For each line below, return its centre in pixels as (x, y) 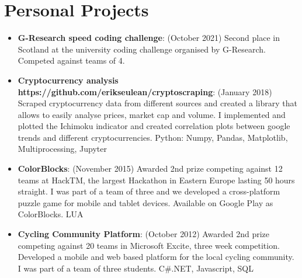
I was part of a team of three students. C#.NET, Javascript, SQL (136, 268)
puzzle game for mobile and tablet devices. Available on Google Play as (145, 202)
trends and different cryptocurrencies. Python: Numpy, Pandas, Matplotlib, (153, 137)
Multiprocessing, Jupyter (62, 149)
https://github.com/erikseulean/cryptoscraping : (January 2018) (145, 91)
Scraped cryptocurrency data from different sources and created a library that (157, 103)
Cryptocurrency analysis (68, 80)
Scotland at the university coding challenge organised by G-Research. (142, 49)
